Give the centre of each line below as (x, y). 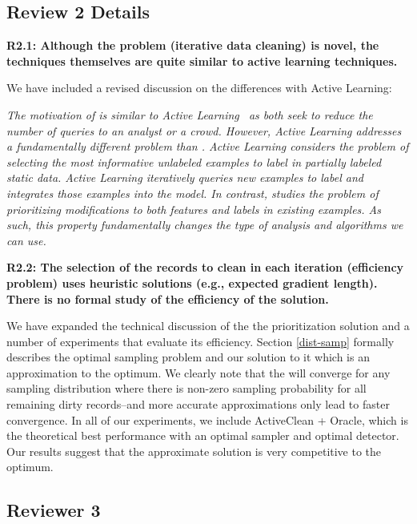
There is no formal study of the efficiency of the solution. (168, 298)
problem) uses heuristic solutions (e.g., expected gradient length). (192, 282)
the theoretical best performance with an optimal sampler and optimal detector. (203, 435)
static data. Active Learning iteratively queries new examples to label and (185, 177)
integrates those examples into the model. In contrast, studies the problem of (192, 193)
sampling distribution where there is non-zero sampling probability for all (186, 388)
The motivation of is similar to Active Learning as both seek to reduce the (190, 114)
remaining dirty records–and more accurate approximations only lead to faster (198, 404)
